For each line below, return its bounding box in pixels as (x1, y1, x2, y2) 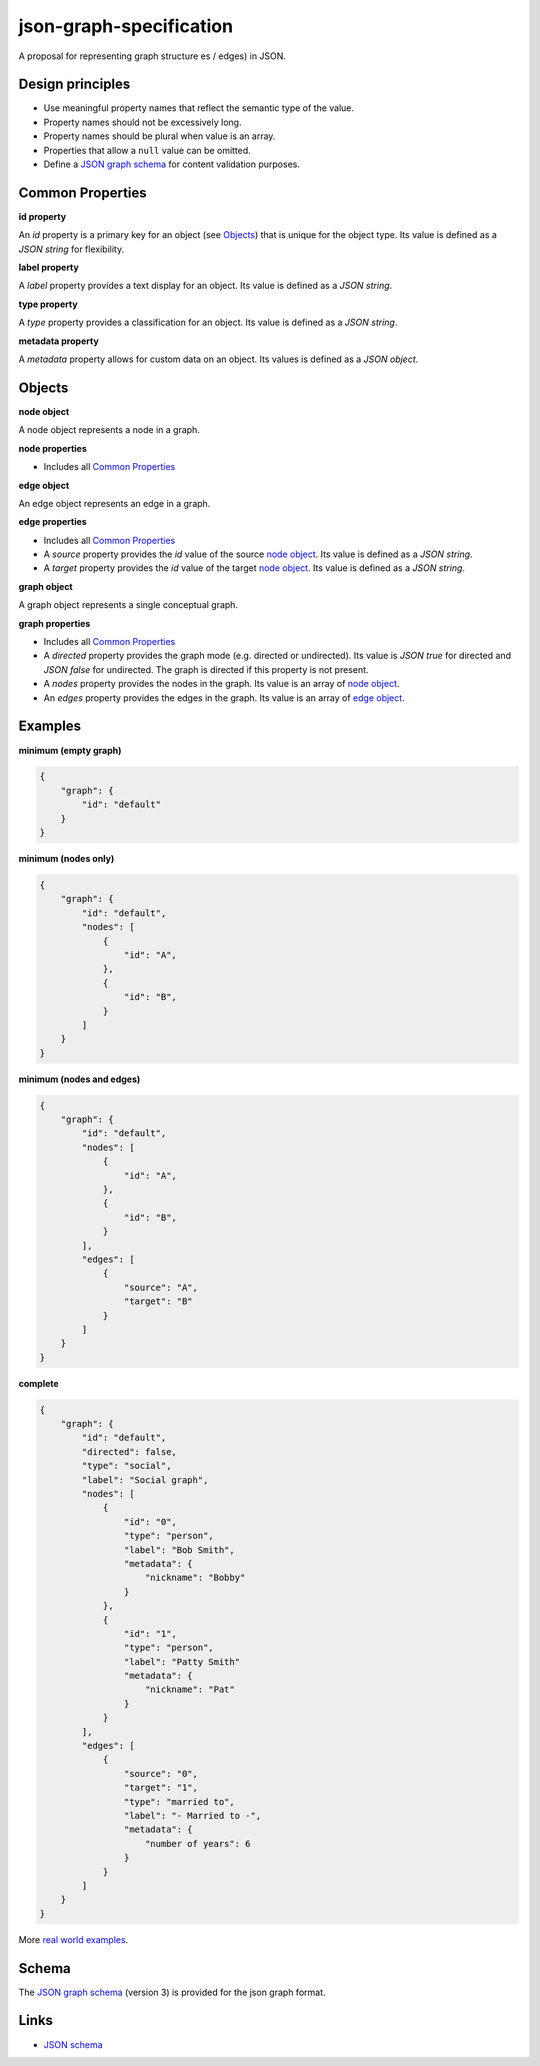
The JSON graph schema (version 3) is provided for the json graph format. (18, 1986, 326, 1998)
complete (18, 1377, 59, 1389)
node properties (18, 442, 87, 454)
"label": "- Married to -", (123, 1810, 262, 1821)
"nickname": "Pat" (145, 1684, 235, 1695)
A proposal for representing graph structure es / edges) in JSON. (18, 50, 287, 62)
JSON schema (43, 2038, 104, 2050)
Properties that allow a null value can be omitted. (43, 144, 252, 156)
